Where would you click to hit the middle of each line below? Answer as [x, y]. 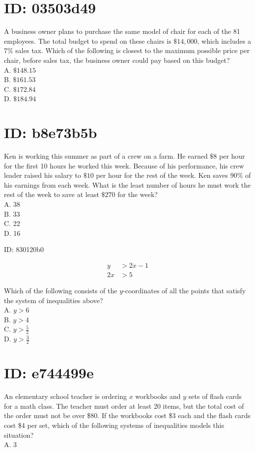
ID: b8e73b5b [51, 132]
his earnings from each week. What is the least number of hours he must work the [127, 184]
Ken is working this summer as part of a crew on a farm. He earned [106, 156]
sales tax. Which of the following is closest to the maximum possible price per [132, 50]
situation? [19, 435]
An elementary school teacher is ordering [65, 396]
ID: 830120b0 [24, 249]
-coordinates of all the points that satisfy [184, 290]
